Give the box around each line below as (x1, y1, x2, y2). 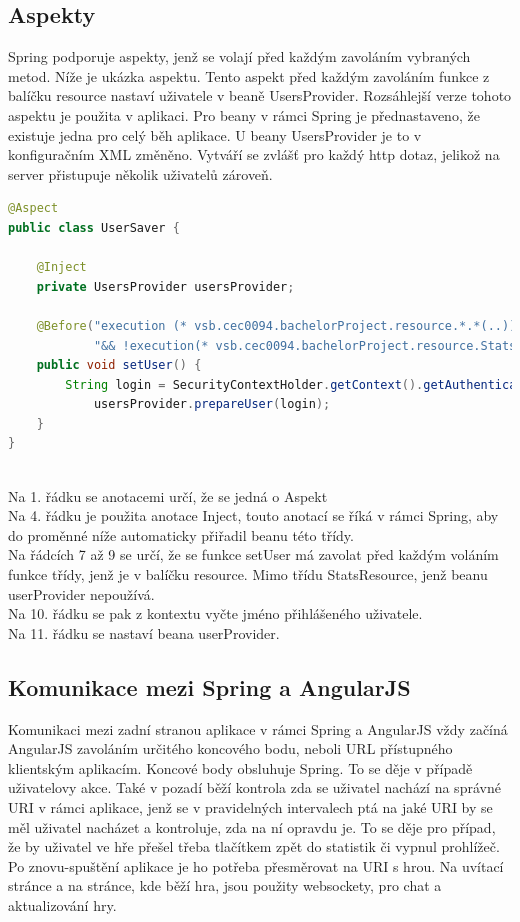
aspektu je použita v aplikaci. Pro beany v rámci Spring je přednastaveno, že (8, 104, 480, 125)
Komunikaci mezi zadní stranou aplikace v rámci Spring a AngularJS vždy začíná (8, 718, 508, 739)
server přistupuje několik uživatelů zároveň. (8, 163, 273, 184)
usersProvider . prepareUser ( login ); (93, 397, 331, 412)
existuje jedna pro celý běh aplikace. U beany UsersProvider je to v (8, 124, 422, 145)
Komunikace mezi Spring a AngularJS (8, 671, 411, 702)
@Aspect (8, 201, 59, 216)
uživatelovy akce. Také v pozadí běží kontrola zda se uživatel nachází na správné (8, 777, 501, 798)
